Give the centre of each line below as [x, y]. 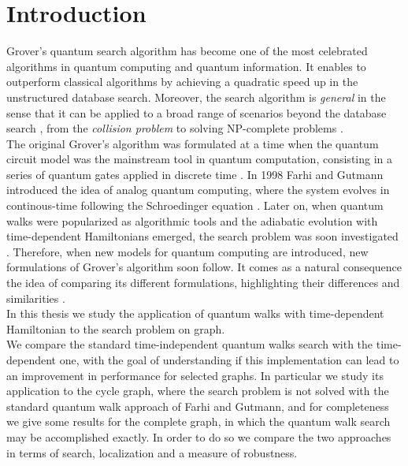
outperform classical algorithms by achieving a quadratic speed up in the [182, 82]
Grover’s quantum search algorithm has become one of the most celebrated [187, 51]
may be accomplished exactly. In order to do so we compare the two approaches [199, 436]
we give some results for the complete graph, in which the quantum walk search [198, 421]
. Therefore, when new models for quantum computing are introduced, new [187, 251]
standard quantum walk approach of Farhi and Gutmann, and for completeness [198, 406]
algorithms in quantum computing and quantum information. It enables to [186, 66]
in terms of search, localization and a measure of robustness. [152, 452]
